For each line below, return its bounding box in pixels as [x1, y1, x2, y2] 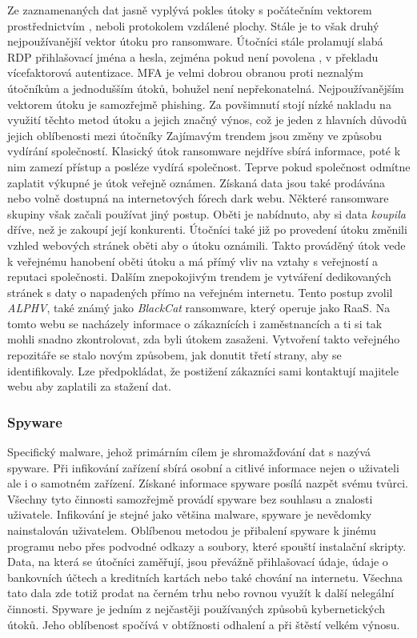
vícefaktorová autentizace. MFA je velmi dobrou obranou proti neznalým [7, 64, 363, 81]
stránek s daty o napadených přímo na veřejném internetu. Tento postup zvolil [7, 283, 393, 300]
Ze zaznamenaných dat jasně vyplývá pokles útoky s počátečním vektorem [7, 2, 372, 18]
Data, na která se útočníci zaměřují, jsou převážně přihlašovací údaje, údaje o [7, 553, 388, 570]
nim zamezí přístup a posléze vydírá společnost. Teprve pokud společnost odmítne [7, 158, 411, 175]
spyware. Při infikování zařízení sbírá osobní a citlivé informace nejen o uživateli [7, 459, 399, 475]
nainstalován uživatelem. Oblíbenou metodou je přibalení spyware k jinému [7, 522, 376, 539]
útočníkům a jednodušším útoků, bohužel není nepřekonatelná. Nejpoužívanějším [7, 79, 404, 96]
